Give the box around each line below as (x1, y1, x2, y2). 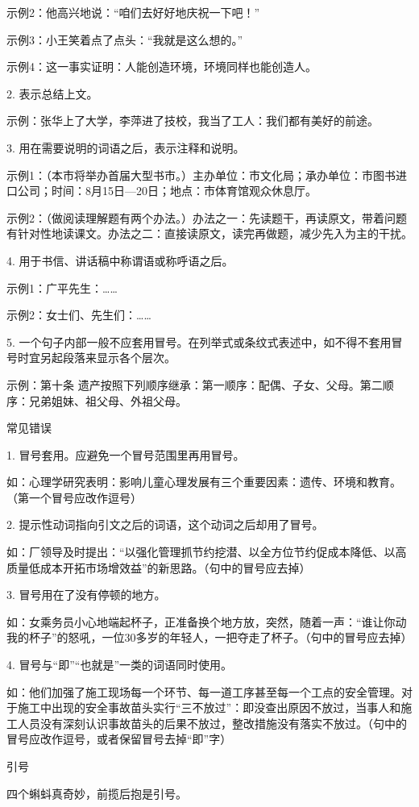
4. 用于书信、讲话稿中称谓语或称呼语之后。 (6, 252, 234, 268)
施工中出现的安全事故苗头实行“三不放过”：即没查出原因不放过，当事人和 (17, 699, 401, 716)
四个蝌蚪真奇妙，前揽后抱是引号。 (6, 784, 187, 801)
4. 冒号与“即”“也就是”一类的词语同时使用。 (6, 656, 232, 673)
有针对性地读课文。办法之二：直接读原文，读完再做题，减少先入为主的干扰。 (6, 225, 413, 242)
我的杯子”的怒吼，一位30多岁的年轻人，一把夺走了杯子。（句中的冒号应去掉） (6, 629, 413, 646)
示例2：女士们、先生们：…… (6, 306, 151, 323)
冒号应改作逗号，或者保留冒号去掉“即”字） (6, 730, 232, 747)
